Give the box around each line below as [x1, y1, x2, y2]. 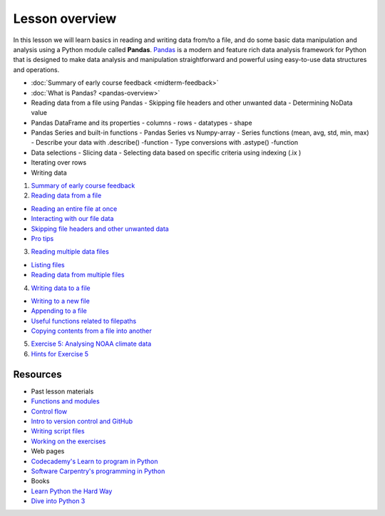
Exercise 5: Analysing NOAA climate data [31, 339, 152, 349]
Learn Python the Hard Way [31, 487, 113, 495]
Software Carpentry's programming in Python [31, 467, 165, 475]
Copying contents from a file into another [31, 326, 153, 335]
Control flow [31, 407, 68, 416]
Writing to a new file [31, 296, 91, 305]
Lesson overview [13, 11, 117, 26]
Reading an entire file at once [31, 204, 118, 213]
